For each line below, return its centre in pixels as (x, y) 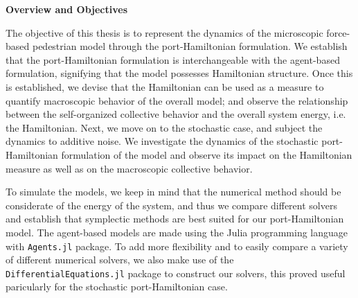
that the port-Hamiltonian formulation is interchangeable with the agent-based (173, 59)
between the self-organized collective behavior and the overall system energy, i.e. (176, 114)
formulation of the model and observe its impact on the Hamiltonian (207, 154)
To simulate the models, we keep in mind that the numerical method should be (173, 192)
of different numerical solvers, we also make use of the (120, 260)
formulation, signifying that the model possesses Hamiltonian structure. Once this (179, 73)
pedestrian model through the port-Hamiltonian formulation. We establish (190, 46)
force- (338, 32)
